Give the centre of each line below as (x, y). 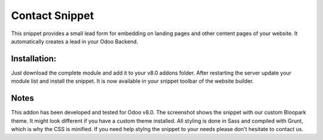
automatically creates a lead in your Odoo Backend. (75, 41)
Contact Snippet (52, 15)
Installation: (34, 59)
